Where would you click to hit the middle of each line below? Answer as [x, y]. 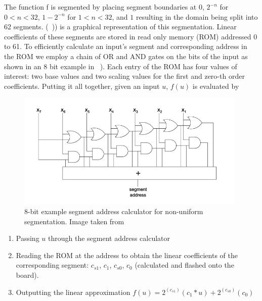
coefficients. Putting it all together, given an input [82, 86]
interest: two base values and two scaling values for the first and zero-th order [124, 76]
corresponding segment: [52, 265]
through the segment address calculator [109, 238]
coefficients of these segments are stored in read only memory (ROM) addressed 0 [131, 36]
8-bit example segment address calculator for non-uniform [114, 211]
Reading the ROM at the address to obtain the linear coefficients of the [127, 255]
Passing [28, 238]
